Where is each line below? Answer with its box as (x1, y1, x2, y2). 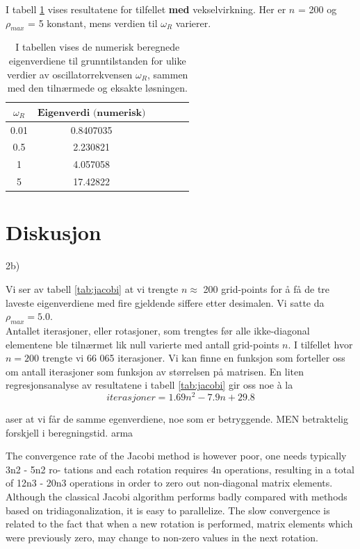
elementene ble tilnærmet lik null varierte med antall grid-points (6, 337, 279, 351)
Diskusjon (6, 218, 101, 246)
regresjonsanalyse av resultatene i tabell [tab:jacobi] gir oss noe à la (6, 378, 293, 392)
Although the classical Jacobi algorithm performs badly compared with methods (6, 489, 347, 503)
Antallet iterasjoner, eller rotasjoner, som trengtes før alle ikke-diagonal (6, 323, 310, 337)
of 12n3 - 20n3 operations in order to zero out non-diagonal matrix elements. (6, 475, 333, 490)
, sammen (147, 67, 188, 81)
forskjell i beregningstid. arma (6, 425, 133, 439)
